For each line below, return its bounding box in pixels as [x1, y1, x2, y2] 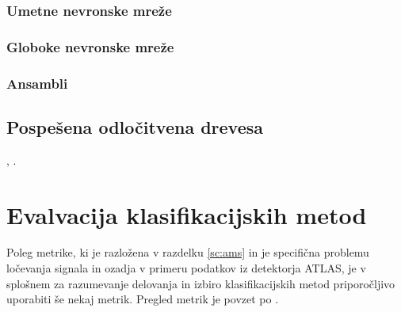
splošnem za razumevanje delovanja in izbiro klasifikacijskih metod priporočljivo [6, 275, 395, 291]
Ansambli [6, 73, 68, 93]
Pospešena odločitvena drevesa [6, 114, 264, 139]
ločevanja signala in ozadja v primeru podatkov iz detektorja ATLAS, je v [6, 260, 366, 276]
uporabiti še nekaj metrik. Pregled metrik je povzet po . [6, 291, 279, 307]
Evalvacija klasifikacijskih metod [6, 198, 367, 230]
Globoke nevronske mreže [6, 36, 174, 56]
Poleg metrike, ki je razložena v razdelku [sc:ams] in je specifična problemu [6, 244, 369, 261]
